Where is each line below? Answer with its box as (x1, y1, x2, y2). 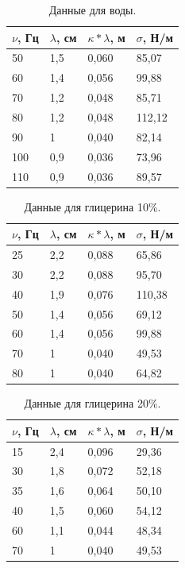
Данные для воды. (48, 2, 137, 17)
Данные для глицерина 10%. (24, 198, 161, 214)
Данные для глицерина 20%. (24, 395, 161, 412)
